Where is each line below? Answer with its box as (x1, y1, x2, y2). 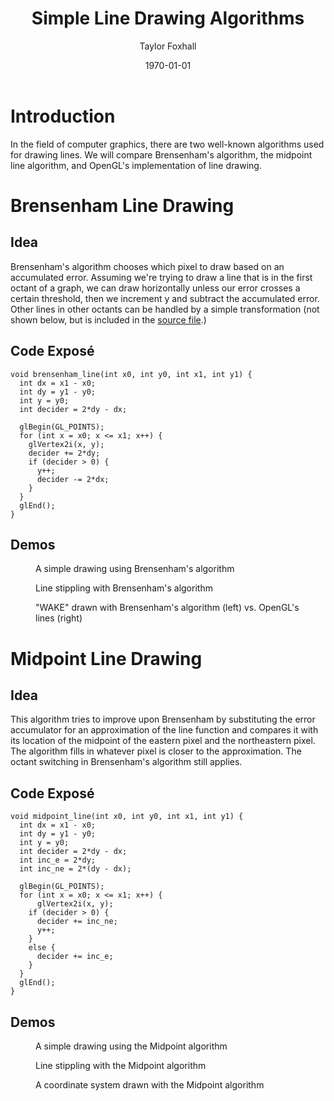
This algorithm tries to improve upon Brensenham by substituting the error (10, 713, 316, 726)
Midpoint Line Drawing (10, 647, 203, 670)
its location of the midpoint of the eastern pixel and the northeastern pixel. (10, 735, 316, 747)
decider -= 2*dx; (36, 474, 110, 484)
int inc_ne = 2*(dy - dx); (19, 864, 132, 874)
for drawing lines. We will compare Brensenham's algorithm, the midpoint (10, 148, 313, 161)
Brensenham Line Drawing (10, 194, 235, 217)
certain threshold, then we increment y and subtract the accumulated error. (10, 292, 320, 304)
